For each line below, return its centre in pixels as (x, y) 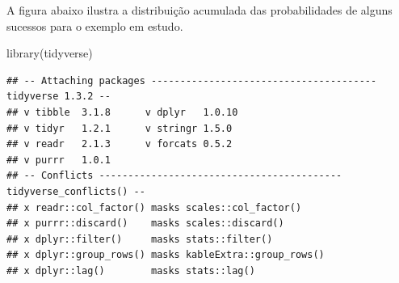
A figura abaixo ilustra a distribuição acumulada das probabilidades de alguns (199, 10)
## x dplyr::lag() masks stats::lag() (131, 270)
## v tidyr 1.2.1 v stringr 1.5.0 (120, 128)
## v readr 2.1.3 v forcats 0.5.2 (120, 144)
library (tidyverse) (50, 53)
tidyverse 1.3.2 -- (59, 97)
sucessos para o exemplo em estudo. (95, 25)
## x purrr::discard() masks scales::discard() (145, 224)
